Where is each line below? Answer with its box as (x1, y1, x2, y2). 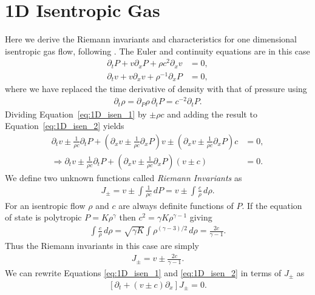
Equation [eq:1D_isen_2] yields (5, 119, 124, 132)
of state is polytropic (5, 211, 82, 224)
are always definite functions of (118, 199, 234, 211)
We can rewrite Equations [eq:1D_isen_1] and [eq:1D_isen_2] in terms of (5, 266, 282, 279)
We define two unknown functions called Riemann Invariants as (5, 171, 242, 184)
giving (189, 211, 212, 224)
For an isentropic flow (5, 199, 86, 211)
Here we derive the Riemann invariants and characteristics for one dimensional (5, 33, 297, 45)
